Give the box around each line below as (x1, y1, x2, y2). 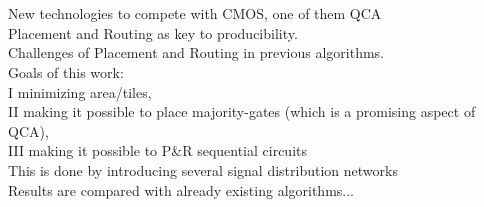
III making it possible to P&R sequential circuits (8, 140, 308, 161)
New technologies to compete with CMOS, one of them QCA (8, 3, 382, 24)
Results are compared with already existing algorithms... (8, 179, 354, 200)
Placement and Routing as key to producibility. (8, 22, 298, 43)
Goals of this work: (8, 61, 124, 82)
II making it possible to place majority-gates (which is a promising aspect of (8, 101, 476, 122)
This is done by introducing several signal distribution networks (8, 159, 398, 180)
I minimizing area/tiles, (8, 81, 152, 102)
